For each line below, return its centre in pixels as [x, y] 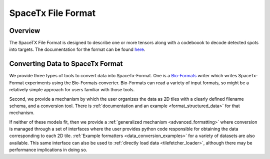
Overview [25, 31]
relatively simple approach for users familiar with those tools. [72, 90]
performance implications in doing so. [48, 150]
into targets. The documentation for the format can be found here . [77, 49]
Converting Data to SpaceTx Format [66, 64]
